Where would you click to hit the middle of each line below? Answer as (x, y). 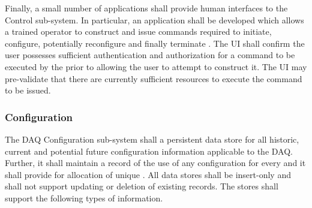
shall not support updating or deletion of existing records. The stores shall (142, 186)
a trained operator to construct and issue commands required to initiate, (138, 31)
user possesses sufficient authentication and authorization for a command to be (150, 55)
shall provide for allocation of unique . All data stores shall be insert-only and (148, 174)
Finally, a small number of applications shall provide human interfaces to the (146, 8)
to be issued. (28, 90)
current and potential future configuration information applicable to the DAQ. (149, 151)
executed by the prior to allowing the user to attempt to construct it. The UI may (156, 66)
